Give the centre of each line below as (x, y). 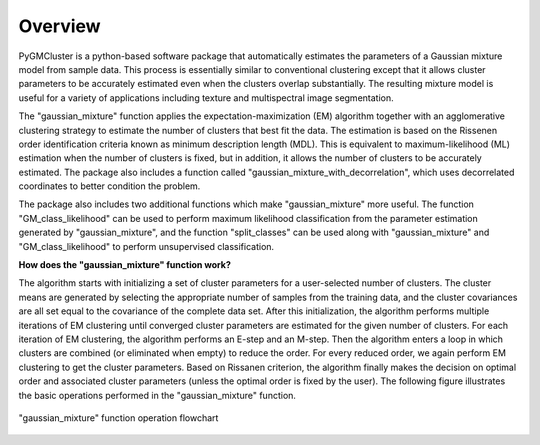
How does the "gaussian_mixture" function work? (125, 265)
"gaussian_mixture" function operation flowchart (118, 417)
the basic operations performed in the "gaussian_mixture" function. (157, 395)
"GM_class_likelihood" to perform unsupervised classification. (146, 246)
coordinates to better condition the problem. (109, 186)
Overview (59, 26)
